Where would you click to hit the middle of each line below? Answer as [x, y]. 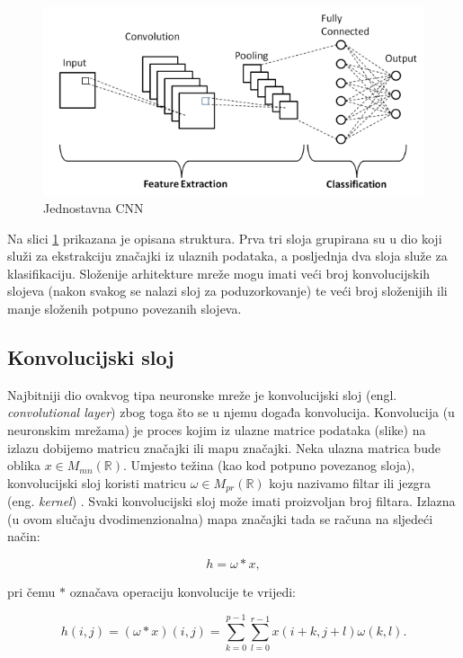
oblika [24, 465]
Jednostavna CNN [93, 208]
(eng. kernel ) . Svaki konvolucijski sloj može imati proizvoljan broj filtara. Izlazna [231, 501]
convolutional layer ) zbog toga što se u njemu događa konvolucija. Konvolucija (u [231, 412]
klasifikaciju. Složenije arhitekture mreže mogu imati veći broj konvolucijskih [219, 273]
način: [24, 536]
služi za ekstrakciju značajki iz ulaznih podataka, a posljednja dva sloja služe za [227, 256]
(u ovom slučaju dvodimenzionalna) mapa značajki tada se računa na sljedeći [220, 518]
